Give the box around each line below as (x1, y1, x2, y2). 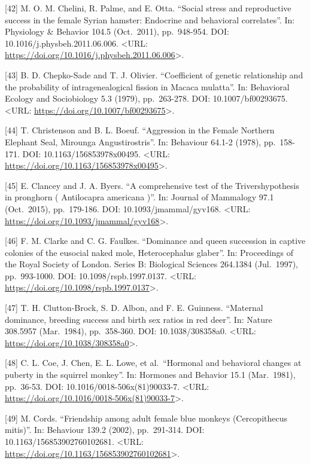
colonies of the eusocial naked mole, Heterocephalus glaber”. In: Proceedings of (5, 246, 294, 258)
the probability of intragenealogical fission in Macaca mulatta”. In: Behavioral (5, 80, 290, 93)
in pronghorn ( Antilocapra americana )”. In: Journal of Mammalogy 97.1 (5, 191, 274, 203)
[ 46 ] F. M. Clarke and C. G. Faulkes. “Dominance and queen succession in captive (5, 234, 306, 247)
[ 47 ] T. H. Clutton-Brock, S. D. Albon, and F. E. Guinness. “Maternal (5, 301, 263, 314)
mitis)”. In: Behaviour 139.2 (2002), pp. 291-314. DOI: (5, 423, 205, 436)
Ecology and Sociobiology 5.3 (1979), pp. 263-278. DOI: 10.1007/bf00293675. (5, 92, 288, 105)
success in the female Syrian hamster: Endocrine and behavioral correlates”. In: (5, 13, 295, 26)
